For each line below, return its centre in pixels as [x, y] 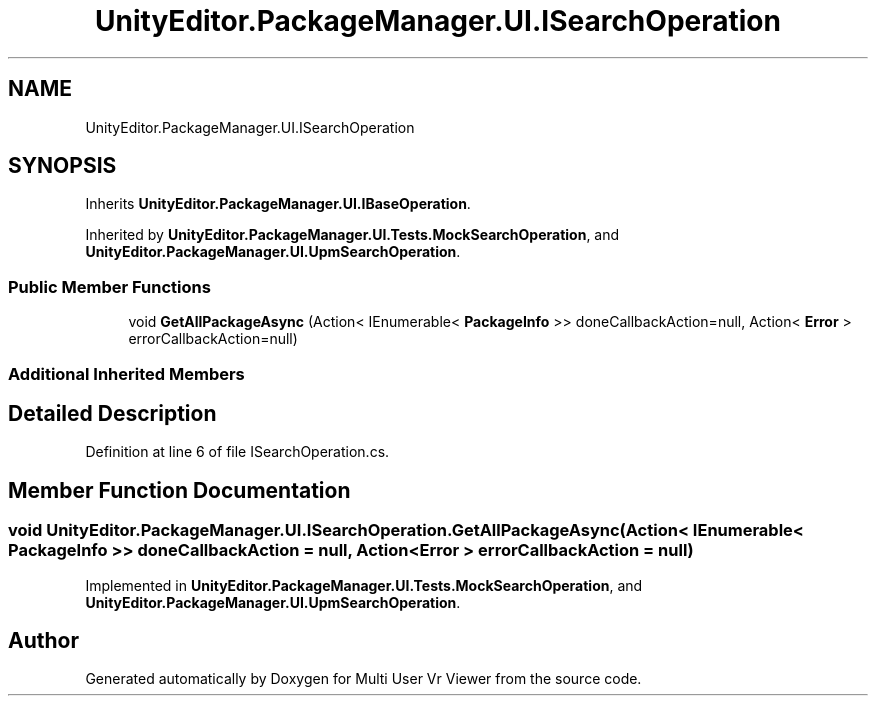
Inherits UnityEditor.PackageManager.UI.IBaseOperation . [278, 204]
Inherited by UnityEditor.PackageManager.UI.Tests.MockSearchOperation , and [352, 235]
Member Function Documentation [179, 490]
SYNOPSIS [62, 166]
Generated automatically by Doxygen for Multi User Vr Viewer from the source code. [363, 679]
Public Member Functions [109, 286]
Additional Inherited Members [126, 373]
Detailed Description [112, 413]
